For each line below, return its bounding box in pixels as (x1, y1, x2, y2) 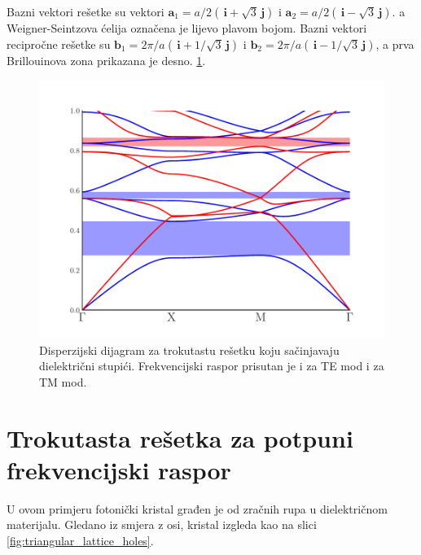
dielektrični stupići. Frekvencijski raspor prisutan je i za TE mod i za (39, 357, 384, 374)
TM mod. (39, 373, 87, 390)
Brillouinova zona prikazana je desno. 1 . (7, 51, 206, 68)
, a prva (375, 35, 414, 52)
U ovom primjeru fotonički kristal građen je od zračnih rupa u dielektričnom (7, 500, 388, 517)
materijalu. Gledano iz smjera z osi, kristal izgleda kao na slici (7, 516, 317, 533)
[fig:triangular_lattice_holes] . (7, 532, 154, 549)
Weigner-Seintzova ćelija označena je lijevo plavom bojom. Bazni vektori (7, 20, 367, 36)
